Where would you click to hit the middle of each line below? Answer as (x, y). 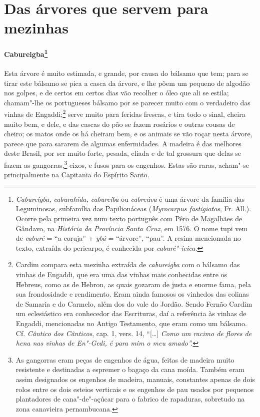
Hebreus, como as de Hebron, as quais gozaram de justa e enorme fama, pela (133, 284)
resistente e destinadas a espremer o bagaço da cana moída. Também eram (130, 369)
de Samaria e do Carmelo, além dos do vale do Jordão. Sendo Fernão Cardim (134, 303)
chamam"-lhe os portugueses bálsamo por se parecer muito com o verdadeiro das (127, 102)
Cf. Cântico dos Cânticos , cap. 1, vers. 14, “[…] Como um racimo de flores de (134, 333)
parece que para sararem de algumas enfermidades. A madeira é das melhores (123, 143)
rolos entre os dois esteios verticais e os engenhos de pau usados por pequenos (135, 389)
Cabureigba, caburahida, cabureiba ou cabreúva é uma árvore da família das (130, 199)
